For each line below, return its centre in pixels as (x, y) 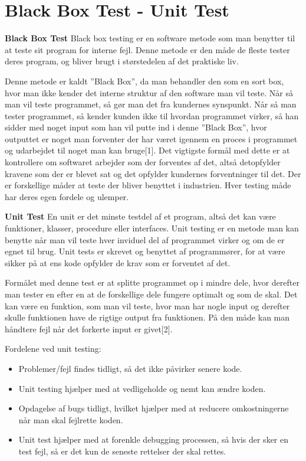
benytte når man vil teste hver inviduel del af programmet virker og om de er (145, 239)
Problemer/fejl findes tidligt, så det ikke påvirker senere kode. (130, 368)
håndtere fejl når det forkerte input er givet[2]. (89, 328)
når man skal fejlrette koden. (71, 419)
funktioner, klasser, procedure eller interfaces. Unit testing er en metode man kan (152, 228)
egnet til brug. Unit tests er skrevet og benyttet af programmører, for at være (145, 251)
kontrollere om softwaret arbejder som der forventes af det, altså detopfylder (143, 162)
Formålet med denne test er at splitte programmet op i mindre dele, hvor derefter (152, 282)
